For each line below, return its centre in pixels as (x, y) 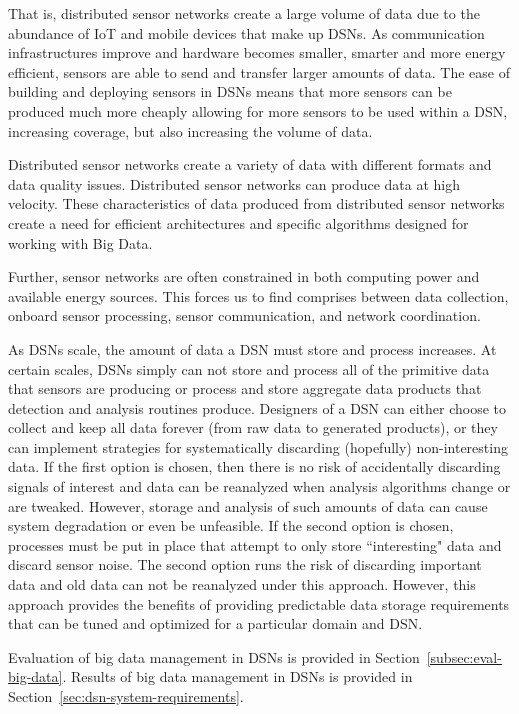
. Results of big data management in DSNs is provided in (237, 676)
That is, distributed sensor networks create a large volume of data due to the (244, 13)
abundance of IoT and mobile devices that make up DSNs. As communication (246, 32)
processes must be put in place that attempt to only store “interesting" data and (255, 544)
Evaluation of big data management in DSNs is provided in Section (214, 656)
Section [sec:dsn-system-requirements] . (126, 696)
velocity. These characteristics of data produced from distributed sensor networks (256, 203)
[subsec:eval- (464, 656)
